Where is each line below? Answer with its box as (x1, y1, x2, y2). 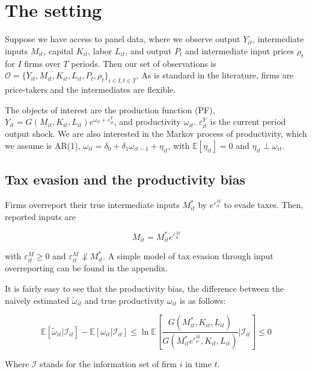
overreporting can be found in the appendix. (5, 262, 168, 274)
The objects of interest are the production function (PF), (5, 103, 215, 116)
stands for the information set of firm (40, 358, 177, 370)
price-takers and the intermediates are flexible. (5, 83, 176, 95)
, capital (43, 44, 73, 57)
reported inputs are (5, 210, 76, 222)
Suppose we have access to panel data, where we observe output (5, 33, 240, 45)
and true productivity (84, 294, 165, 306)
